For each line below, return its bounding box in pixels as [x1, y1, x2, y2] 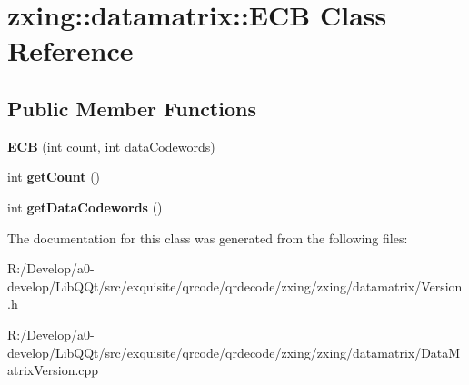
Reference [7, 32, 134, 69]
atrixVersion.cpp [7, 360, 99, 380]
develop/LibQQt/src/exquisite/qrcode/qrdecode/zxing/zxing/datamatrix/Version [7, 276, 463, 295]
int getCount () [7, 167, 101, 186]
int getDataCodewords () [7, 197, 163, 216]
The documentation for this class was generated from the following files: [7, 228, 408, 247]
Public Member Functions [7, 94, 256, 122]
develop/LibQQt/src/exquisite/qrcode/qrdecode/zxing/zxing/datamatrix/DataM [7, 342, 461, 361]
